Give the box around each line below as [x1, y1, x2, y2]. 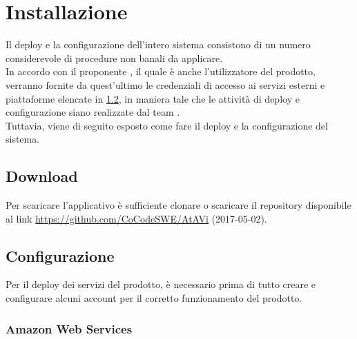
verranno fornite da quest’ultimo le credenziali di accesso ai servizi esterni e [6, 77, 325, 92]
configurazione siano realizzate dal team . [6, 105, 180, 119]
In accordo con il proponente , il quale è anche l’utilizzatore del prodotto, [6, 64, 316, 79]
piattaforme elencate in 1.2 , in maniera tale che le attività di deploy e [6, 91, 300, 105]
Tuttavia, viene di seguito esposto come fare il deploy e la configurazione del [6, 118, 328, 132]
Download [6, 165, 78, 187]
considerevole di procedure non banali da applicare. [6, 50, 223, 65]
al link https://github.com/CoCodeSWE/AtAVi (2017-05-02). [6, 211, 267, 225]
